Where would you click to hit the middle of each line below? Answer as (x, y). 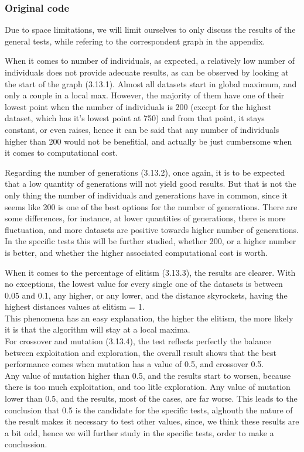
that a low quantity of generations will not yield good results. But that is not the (151, 184)
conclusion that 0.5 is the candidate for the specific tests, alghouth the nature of (149, 410)
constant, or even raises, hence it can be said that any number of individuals (142, 129)
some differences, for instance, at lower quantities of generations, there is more (145, 218)
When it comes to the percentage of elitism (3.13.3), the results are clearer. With (150, 272)
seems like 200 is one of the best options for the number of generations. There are (151, 206)
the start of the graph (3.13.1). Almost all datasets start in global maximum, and (151, 83)
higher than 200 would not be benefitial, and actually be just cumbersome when (148, 141)
